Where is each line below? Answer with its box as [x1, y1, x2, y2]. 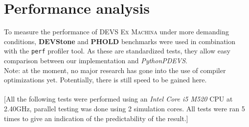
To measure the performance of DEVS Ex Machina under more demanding [4, 26, 229, 37]
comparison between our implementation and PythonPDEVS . [4, 55, 188, 65]
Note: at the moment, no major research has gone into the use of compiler [4, 65, 226, 75]
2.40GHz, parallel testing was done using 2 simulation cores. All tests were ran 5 [4, 103, 245, 113]
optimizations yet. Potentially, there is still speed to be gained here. [4, 75, 207, 85]
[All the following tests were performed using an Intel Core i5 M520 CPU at [4, 94, 233, 104]
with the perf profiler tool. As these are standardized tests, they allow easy [4, 46, 230, 56]
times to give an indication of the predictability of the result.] [4, 113, 188, 123]
